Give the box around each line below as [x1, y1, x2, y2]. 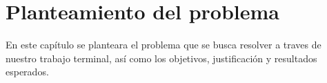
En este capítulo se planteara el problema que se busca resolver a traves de [6, 37, 321, 52]
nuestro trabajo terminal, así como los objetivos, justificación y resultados [6, 50, 317, 65]
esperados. [6, 64, 49, 79]
